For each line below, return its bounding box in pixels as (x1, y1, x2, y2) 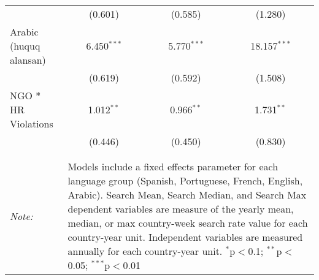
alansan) (10, 53, 46, 67)
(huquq (10, 39, 40, 53)
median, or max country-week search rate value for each (67, 216, 308, 230)
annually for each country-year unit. (67, 244, 223, 258)
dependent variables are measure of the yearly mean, (67, 202, 294, 216)
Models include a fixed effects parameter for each (67, 159, 279, 173)
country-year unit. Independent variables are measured (67, 230, 303, 244)
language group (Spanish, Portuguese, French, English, (67, 173, 303, 187)
